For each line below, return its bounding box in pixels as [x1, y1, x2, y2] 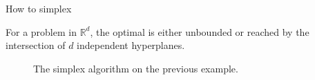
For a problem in [6, 24, 77, 39]
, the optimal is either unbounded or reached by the [90, 24, 309, 39]
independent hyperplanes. [77, 38, 185, 52]
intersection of [6, 38, 66, 52]
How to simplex [6, 1, 72, 15]
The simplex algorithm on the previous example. [33, 61, 238, 75]
